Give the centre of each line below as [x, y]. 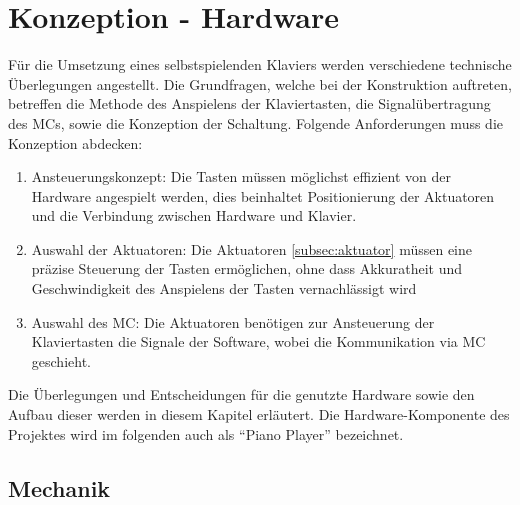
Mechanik [59, 487]
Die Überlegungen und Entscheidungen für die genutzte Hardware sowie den [241, 394]
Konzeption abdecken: [75, 142]
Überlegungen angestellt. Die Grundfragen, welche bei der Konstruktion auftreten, [260, 83]
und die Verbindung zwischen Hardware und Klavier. [194, 215]
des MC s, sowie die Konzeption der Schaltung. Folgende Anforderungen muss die [255, 122]
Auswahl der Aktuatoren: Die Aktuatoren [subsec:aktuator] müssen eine [251, 248]
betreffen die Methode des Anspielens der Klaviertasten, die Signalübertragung [249, 103]
